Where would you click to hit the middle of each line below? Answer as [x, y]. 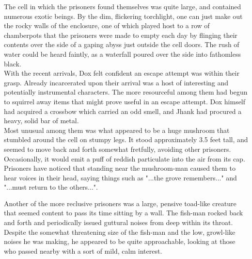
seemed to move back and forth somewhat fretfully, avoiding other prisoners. [118, 149]
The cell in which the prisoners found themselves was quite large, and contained [123, 6]
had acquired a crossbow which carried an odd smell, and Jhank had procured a [123, 111]
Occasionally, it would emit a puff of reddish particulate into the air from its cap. [125, 158]
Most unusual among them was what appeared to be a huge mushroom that [117, 130]
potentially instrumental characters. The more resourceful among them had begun [126, 92]
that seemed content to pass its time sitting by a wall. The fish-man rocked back [124, 213]
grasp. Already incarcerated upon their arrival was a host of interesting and [116, 82]
